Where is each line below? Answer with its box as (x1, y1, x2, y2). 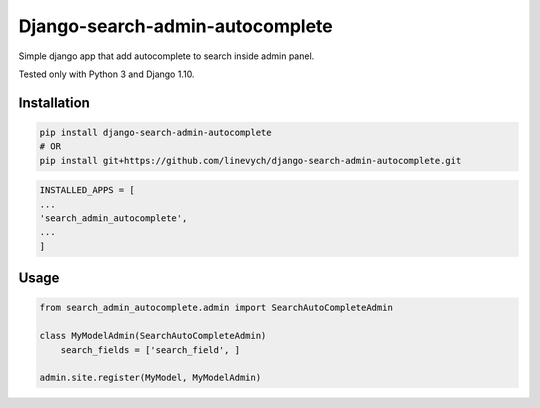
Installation (18, 94, 90, 111)
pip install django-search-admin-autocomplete (39, 126, 272, 138)
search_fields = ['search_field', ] (60, 344, 240, 355)
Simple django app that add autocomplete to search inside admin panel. (18, 50, 315, 62)
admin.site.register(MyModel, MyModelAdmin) (39, 372, 262, 384)
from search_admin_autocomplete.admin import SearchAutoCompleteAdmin (39, 302, 394, 314)
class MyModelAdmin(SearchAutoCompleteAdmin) (39, 330, 267, 342)
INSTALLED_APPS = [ (39, 185, 135, 196)
